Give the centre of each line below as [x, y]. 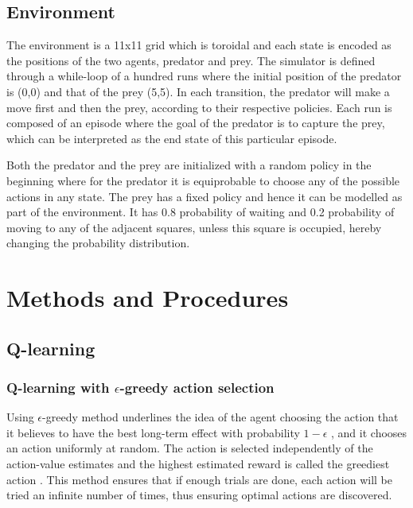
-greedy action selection [197, 387]
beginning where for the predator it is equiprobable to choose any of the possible [203, 180]
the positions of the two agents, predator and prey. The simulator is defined [191, 60]
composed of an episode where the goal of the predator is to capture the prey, [196, 123]
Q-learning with [58, 387]
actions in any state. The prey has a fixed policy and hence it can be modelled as [205, 196]
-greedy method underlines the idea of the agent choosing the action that [220, 417]
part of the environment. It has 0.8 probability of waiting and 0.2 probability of [201, 212]
